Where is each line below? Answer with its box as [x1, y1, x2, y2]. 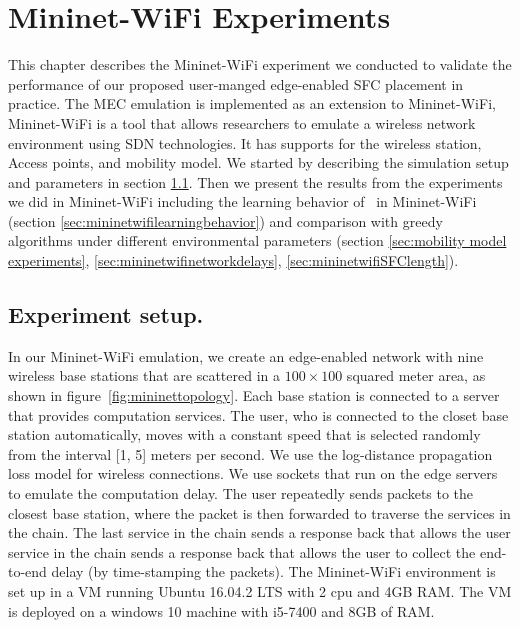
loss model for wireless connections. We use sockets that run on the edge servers [8, 463, 498, 484]
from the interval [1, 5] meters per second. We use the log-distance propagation [8, 443, 493, 464]
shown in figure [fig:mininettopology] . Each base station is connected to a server [8, 385, 500, 406]
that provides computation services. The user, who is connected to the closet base [8, 404, 509, 425]
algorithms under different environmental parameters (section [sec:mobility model [8, 230, 507, 251]
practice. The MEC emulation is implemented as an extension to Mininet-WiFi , [8, 93, 496, 114]
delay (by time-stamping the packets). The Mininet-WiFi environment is [51, 561, 496, 582]
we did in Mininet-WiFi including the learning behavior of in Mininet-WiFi [8, 191, 477, 212]
